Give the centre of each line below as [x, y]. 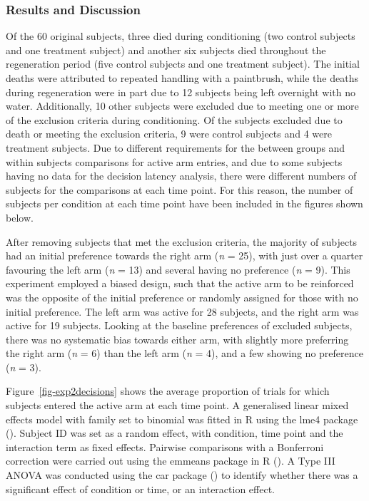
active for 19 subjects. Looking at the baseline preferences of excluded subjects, [179, 325]
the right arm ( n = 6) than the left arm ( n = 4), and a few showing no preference [184, 353]
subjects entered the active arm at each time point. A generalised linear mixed [177, 405]
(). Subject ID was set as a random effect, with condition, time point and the [175, 433]
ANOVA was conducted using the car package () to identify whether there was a [182, 475]
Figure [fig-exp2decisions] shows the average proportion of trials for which [168, 391]
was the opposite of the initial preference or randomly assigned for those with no [182, 297]
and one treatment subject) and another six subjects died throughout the [166, 50]
